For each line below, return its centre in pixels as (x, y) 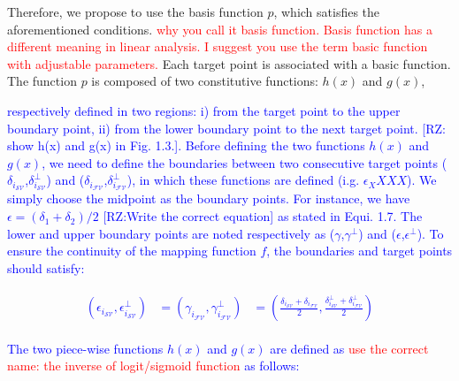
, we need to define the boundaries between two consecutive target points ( (245, 162)
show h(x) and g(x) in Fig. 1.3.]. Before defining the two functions (186, 145)
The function (42, 81)
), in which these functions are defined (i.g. (243, 180)
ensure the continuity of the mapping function (132, 251)
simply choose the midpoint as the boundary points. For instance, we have (209, 198)
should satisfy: (46, 267)
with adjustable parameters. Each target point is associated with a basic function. (229, 63)
